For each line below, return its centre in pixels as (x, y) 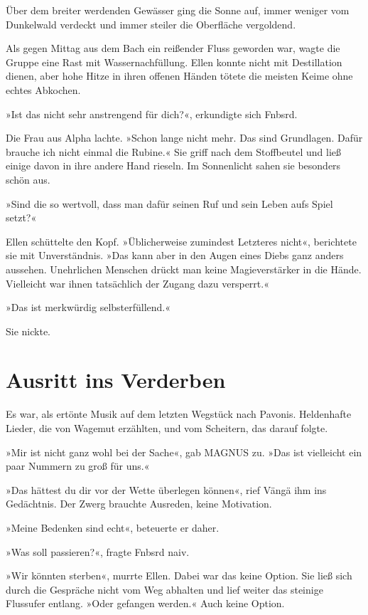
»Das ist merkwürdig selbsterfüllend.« (88, 307)
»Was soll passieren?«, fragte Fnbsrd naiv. (98, 551)
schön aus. (28, 179)
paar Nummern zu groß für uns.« (78, 466)
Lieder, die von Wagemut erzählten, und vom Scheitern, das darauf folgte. (167, 428)
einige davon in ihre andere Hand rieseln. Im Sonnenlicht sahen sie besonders (173, 165)
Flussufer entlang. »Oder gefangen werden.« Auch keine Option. (145, 603)
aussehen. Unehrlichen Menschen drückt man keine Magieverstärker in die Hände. (184, 269)
